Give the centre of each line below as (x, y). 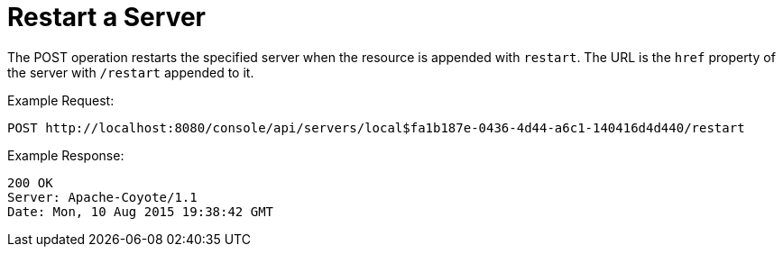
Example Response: (66, 155)
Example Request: (61, 100)
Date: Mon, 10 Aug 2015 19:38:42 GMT (141, 211)
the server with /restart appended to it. (131, 72)
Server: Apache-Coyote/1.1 (102, 197)
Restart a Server (106, 17)
